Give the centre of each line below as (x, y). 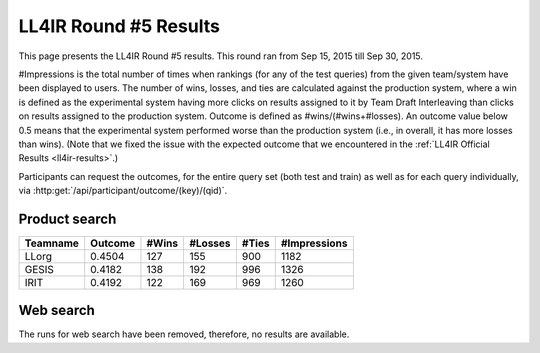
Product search (67, 218)
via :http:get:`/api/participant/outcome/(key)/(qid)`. (123, 191)
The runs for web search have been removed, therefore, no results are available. (184, 334)
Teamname (52, 243)
